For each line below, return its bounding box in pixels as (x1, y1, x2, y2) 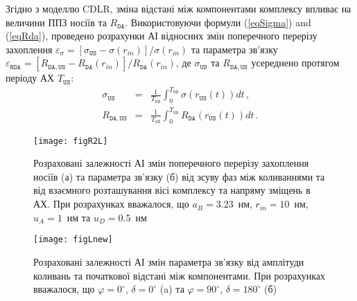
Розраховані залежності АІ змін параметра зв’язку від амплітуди (33, 254, 304, 268)
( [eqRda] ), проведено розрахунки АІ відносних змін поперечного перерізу (6, 28, 317, 43)
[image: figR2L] (33, 136, 108, 146)
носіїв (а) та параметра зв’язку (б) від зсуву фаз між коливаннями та (33, 169, 325, 183)
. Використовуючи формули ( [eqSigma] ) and (125, 15, 311, 29)
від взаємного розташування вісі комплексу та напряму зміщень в (33, 183, 311, 197)
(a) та (159, 282, 184, 296)
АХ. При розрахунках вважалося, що (33, 197, 189, 211)
